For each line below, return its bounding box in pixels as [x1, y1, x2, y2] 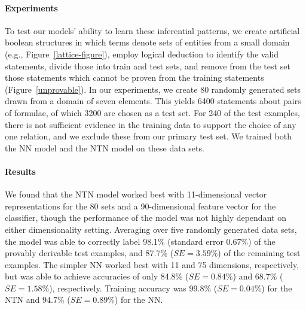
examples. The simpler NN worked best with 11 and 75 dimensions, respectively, [5, 258, 299, 271]
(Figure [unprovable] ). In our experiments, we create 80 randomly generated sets [5, 83, 301, 95]
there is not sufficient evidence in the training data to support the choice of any [5, 118, 296, 130]
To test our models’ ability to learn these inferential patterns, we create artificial [5, 24, 300, 37]
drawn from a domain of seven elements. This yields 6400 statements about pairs [5, 95, 301, 107]
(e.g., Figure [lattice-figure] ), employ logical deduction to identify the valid [5, 47, 279, 60]
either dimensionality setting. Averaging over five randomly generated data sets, [5, 223, 297, 235]
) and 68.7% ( [232, 270, 283, 282]
